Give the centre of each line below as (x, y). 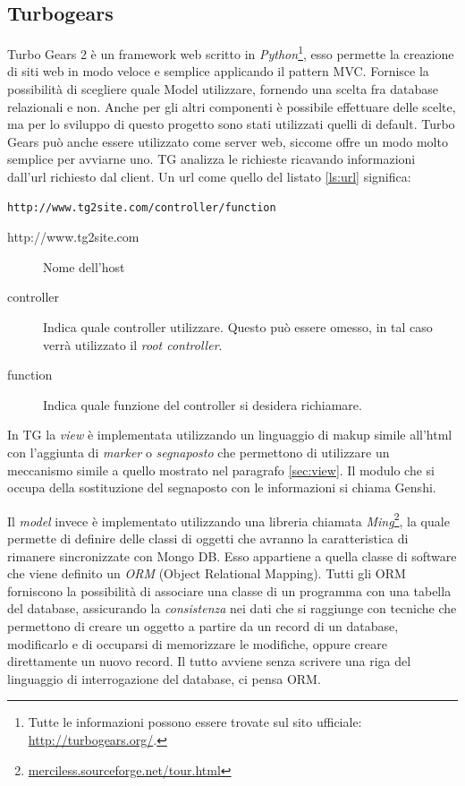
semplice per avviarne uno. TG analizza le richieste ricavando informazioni (211, 159)
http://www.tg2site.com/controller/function (142, 207)
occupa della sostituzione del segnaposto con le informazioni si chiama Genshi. (222, 487)
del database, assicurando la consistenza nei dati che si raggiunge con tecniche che (232, 608)
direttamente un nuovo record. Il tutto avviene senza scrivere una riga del (209, 661)
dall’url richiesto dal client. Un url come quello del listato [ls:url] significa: (209, 177)
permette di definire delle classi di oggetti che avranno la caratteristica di (208, 538)
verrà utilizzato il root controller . (133, 344)
